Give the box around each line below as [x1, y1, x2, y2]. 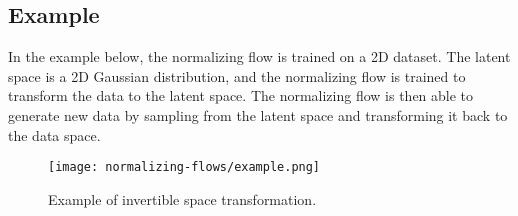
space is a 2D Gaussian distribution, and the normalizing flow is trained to [8, 65, 466, 86]
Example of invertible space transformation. [48, 188, 317, 209]
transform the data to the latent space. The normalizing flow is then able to [8, 85, 474, 106]
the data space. [8, 124, 101, 145]
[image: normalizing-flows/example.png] [48, 160, 321, 175]
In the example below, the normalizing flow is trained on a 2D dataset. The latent [8, 46, 511, 67]
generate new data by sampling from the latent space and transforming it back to [8, 104, 508, 125]
